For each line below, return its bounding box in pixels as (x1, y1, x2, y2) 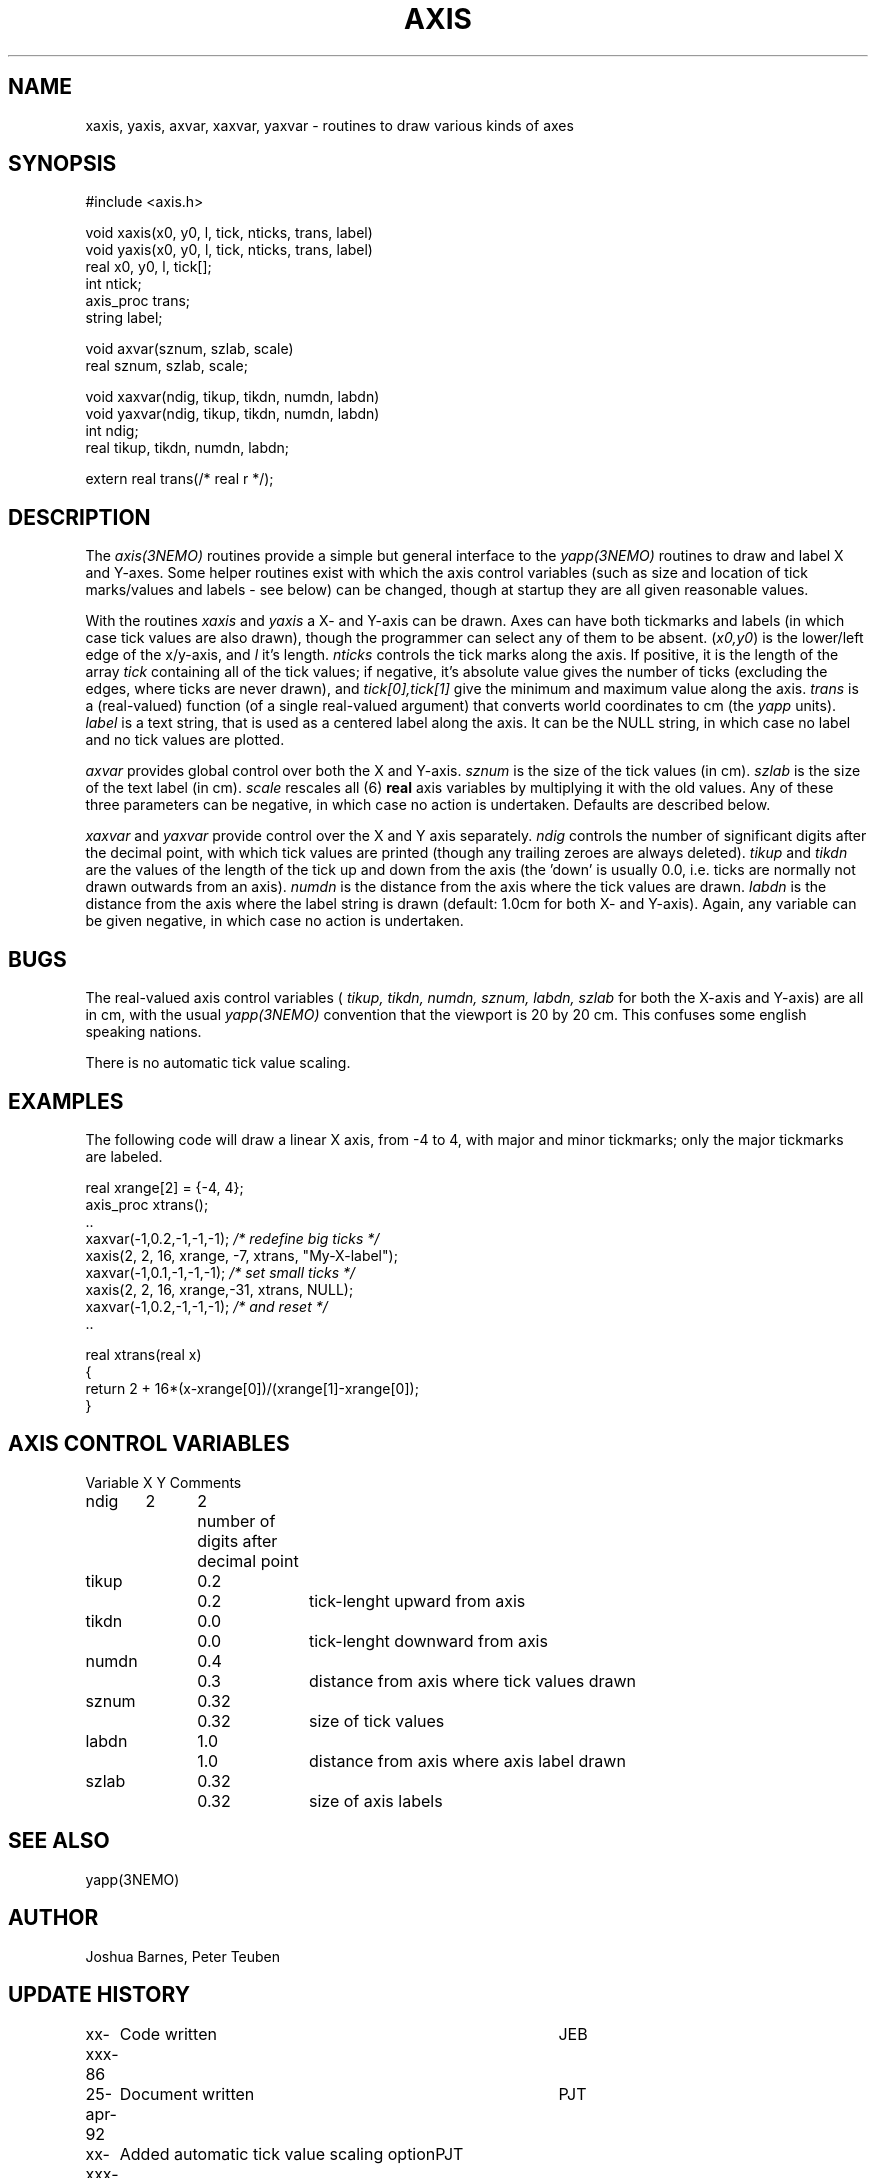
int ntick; (85, 275, 142, 293)
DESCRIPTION (8, 504, 151, 530)
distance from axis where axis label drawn (309, 1750, 626, 1771)
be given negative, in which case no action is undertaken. (85, 912, 464, 930)
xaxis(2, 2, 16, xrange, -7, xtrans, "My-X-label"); (85, 1246, 398, 1264)
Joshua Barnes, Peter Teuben (85, 1947, 281, 1965)
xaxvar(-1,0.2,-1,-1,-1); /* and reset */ (85, 1297, 328, 1315)
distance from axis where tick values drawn (309, 1670, 637, 1691)
